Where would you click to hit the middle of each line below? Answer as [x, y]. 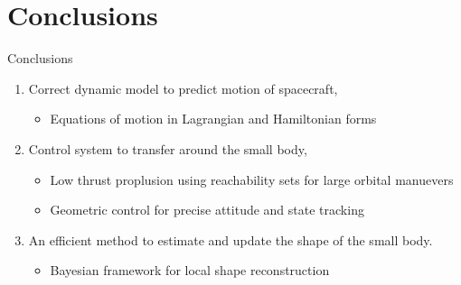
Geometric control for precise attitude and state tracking [207, 210]
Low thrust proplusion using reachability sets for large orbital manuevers [252, 179]
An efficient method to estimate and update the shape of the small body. [230, 239]
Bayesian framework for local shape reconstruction [190, 270]
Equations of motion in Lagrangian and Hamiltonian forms [213, 119]
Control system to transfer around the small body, [168, 148]
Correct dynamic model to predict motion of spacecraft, [183, 88]
